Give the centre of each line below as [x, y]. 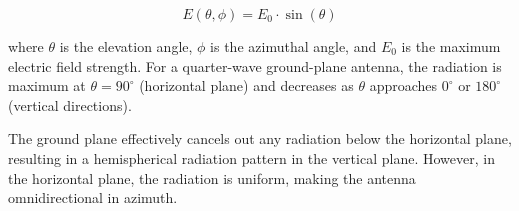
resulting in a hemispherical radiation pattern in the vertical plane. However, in [251, 157]
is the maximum [451, 46]
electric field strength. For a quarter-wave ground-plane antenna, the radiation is [255, 65]
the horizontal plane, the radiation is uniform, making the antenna [212, 177]
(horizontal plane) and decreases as [246, 85]
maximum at [47, 85]
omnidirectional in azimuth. [93, 197]
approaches [403, 85]
